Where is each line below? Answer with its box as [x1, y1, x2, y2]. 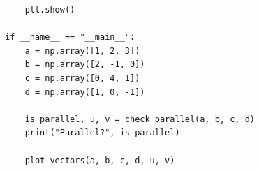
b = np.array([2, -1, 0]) [24, 59, 145, 70]
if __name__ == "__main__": [5, 32, 135, 43]
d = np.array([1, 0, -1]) [24, 87, 145, 97]
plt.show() [24, 5, 75, 15]
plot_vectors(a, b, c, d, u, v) [24, 155, 175, 165]
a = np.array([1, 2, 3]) [24, 45, 140, 56]
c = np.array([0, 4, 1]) [24, 73, 140, 83]
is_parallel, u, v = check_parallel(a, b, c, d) [24, 114, 255, 124]
